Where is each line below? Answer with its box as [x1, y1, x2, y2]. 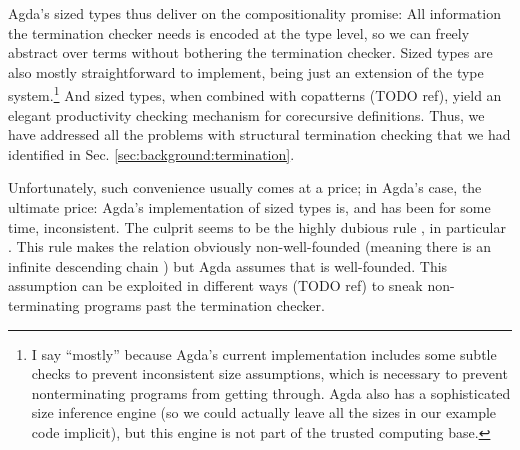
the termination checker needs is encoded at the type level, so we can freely [8, 22, 470, 43]
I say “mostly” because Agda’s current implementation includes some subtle [31, 343, 497, 364]
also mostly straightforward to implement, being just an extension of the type [8, 61, 484, 82]
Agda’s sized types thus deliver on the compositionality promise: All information [8, 3, 501, 23]
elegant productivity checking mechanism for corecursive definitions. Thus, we [8, 104, 485, 125]
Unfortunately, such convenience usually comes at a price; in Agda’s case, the [8, 177, 482, 198]
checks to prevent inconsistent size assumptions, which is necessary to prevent [31, 363, 508, 384]
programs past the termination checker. [84, 294, 325, 315]
